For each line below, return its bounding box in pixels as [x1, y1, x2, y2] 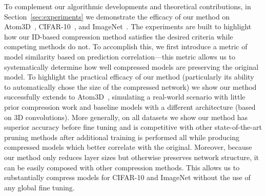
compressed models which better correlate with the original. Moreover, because [4, 142, 252, 152]
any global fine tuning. [4, 182, 75, 192]
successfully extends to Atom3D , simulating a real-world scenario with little [4, 91, 245, 102]
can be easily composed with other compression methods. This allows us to [4, 162, 240, 172]
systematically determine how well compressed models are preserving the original [4, 61, 259, 72]
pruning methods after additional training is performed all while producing [4, 131, 239, 142]
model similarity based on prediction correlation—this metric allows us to [4, 51, 235, 62]
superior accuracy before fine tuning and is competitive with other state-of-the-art [4, 122, 262, 132]
